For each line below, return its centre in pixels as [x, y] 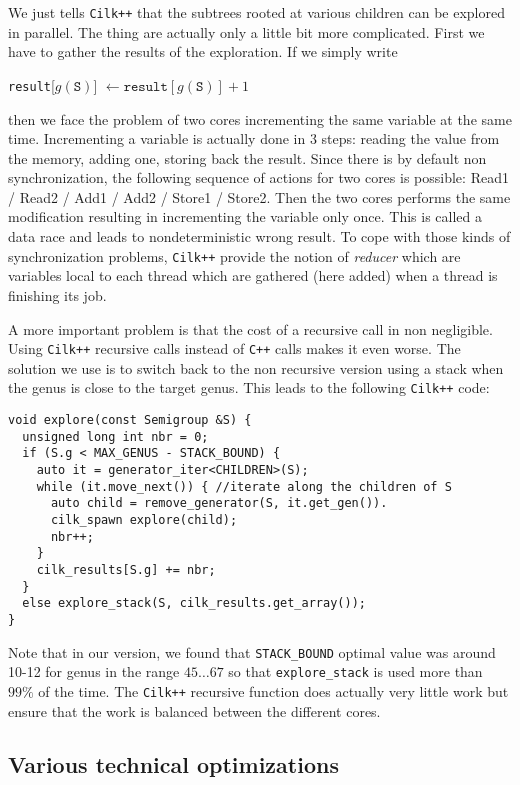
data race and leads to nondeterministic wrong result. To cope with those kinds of [259, 236]
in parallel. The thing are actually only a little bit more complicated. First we [246, 31]
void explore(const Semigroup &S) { [130, 420]
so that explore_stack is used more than [355, 671]
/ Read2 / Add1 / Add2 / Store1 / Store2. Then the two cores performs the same [259, 196]
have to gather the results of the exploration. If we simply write [203, 51]
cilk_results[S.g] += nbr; [126, 569]
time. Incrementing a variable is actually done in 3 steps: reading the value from [254, 138]
